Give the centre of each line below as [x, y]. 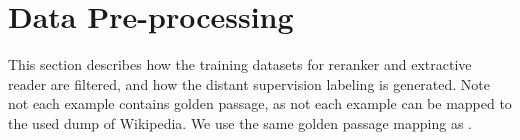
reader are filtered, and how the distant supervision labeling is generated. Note [249, 83]
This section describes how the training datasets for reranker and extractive [240, 64]
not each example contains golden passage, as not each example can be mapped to [260, 103]
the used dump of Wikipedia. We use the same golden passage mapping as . [240, 122]
